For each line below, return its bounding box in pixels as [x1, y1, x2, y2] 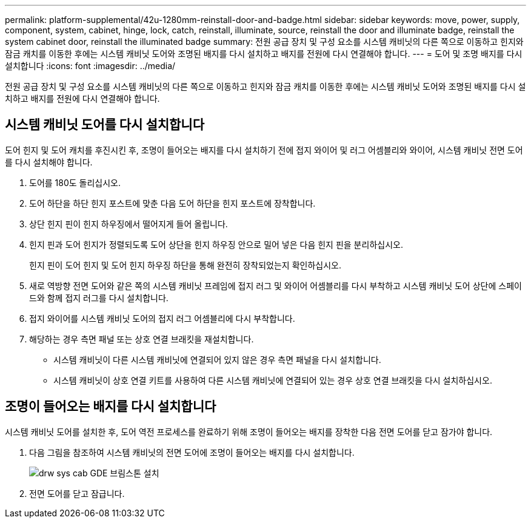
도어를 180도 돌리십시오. [29, 177, 121, 188]
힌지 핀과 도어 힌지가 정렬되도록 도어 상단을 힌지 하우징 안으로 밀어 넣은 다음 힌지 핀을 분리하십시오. [29, 239, 403, 250]
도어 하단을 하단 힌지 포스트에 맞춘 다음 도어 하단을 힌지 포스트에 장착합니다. [29, 198, 316, 208]
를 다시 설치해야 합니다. [5, 156, 93, 167]
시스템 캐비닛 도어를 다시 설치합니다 [5, 117, 205, 133]
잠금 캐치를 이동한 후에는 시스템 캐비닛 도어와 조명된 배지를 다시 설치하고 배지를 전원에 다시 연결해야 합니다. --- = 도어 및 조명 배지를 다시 [5, 48, 523, 59]
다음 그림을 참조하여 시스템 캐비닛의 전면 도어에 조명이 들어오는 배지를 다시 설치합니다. [29, 447, 355, 458]
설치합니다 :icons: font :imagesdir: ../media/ [5, 61, 176, 71]
